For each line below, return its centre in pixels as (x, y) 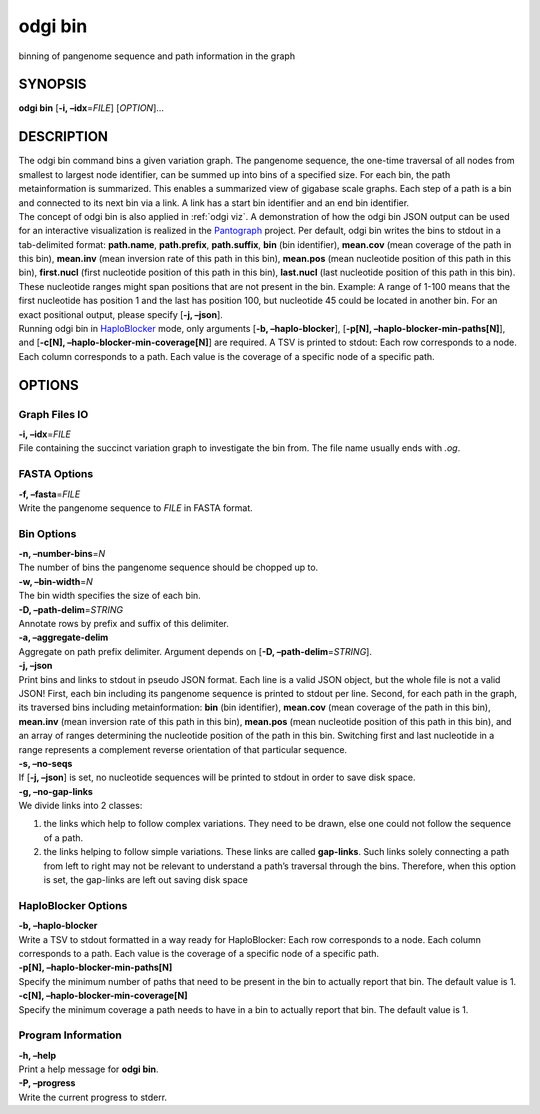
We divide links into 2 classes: (80, 806)
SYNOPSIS (52, 84)
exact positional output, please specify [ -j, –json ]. (121, 314)
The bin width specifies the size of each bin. (110, 596)
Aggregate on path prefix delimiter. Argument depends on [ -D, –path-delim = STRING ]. (195, 651)
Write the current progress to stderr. (93, 1097)
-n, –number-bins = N (61, 554)
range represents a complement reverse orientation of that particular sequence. (183, 749)
